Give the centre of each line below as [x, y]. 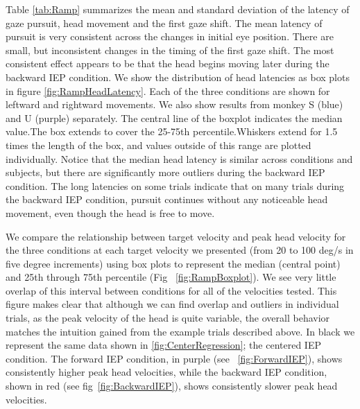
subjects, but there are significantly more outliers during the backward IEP [165, 172]
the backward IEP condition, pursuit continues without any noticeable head [167, 199]
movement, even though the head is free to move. [110, 212]
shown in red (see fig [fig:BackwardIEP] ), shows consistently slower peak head [172, 386]
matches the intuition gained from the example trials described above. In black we [180, 331]
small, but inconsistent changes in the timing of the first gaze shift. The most [170, 50]
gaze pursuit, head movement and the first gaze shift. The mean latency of [164, 23]
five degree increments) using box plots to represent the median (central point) [173, 263]
